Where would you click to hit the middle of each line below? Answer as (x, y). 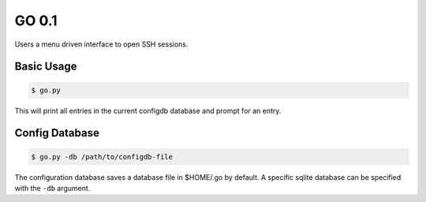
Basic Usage (46, 67)
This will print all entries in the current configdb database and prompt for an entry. (148, 110)
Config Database (57, 133)
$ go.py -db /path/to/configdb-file (102, 157)
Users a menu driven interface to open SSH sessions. (101, 44)
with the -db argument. (52, 188)
